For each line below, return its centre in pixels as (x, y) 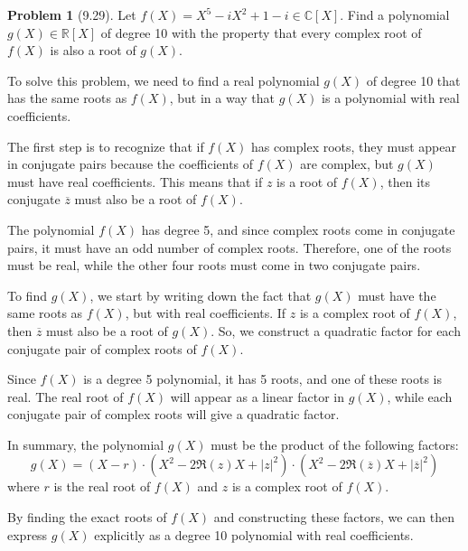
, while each (420, 396)
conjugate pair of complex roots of (102, 348)
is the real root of (102, 486)
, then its (405, 181)
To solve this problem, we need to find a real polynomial (164, 80)
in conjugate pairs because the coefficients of (131, 164)
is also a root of (93, 50)
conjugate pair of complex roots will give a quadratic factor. (173, 414)
